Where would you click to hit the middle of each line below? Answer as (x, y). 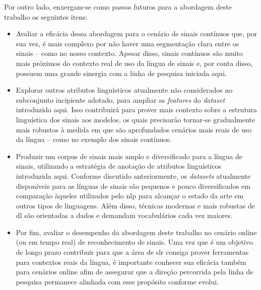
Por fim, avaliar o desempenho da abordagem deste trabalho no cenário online (136, 232)
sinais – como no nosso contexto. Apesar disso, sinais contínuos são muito (129, 53)
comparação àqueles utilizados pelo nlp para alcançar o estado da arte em (130, 196)
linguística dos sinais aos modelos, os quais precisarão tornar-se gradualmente (136, 119)
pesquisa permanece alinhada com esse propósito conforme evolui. (117, 281)
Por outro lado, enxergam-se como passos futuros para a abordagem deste (118, 7)
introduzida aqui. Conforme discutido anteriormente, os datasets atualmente (133, 175)
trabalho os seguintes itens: (46, 16)
